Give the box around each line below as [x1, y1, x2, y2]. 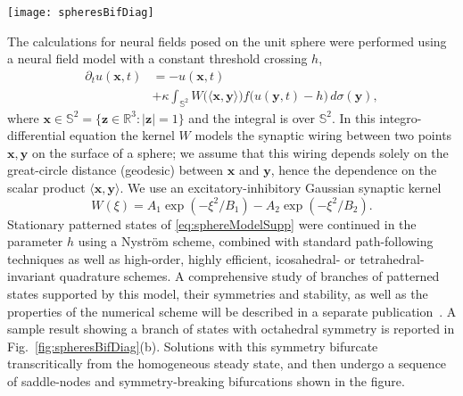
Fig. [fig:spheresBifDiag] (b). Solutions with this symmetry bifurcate [7, 336, 378, 355]
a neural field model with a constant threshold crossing [7, 49, 308, 68]
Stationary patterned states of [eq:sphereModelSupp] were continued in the [7, 214, 417, 233]
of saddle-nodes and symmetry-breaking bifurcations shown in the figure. [7, 372, 405, 391]
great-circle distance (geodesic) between [7, 161, 224, 179]
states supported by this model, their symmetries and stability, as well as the [7, 285, 428, 303]
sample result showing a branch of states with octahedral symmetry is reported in [7, 319, 455, 338]
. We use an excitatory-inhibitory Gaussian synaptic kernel [120, 178, 442, 197]
